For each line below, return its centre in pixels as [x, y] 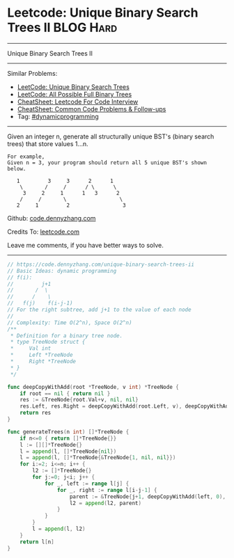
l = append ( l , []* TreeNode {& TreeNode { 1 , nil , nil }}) [98, 458]
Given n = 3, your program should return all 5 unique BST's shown [107, 162]
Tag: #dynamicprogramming [58, 116]
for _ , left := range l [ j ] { [87, 484]
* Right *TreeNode [43, 362]
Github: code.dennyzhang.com [52, 218]
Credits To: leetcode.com [44, 232]
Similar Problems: [32, 73]
